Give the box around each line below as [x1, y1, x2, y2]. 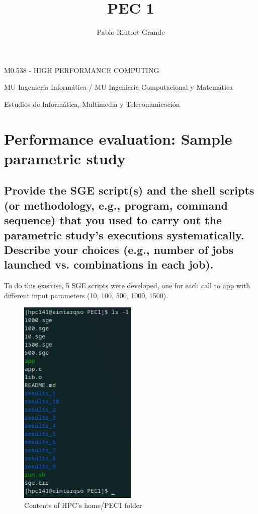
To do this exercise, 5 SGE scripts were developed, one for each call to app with [4, 280, 250, 291]
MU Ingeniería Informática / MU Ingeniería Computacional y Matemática [4, 82, 233, 92]
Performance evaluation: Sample [4, 128, 232, 149]
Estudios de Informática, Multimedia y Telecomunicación [4, 98, 180, 109]
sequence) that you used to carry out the [4, 212, 222, 228]
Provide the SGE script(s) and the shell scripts [4, 182, 254, 198]
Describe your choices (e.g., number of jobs [4, 242, 234, 258]
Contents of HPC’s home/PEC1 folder [24, 499, 142, 510]
